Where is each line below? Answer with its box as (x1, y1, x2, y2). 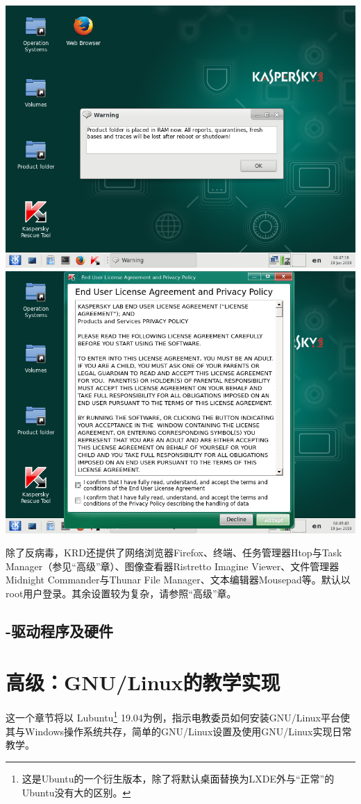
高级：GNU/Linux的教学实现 (6, 667, 280, 696)
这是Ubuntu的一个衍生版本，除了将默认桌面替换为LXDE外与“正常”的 (22, 771, 335, 785)
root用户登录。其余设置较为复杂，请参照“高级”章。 (6, 585, 237, 600)
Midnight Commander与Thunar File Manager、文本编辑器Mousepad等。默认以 (6, 572, 351, 587)
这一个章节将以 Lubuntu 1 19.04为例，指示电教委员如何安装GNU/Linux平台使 (6, 708, 350, 725)
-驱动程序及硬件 (6, 619, 114, 641)
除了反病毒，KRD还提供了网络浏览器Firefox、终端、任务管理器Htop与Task (6, 545, 342, 560)
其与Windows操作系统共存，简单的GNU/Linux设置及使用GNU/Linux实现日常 (6, 724, 352, 738)
